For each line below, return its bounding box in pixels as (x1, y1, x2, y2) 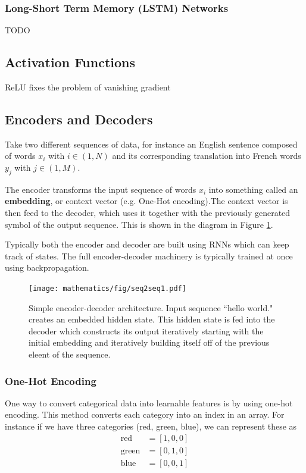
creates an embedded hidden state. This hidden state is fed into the (29, 313, 275, 325)
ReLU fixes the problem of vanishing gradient (5, 81, 171, 93)
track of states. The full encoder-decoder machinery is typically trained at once (5, 249, 293, 262)
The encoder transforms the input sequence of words (5, 183, 196, 195)
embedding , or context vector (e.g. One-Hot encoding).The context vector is (5, 195, 288, 207)
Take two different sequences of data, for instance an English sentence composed (5, 137, 298, 150)
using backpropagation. (5, 261, 89, 274)
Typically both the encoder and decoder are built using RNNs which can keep (5, 238, 289, 250)
